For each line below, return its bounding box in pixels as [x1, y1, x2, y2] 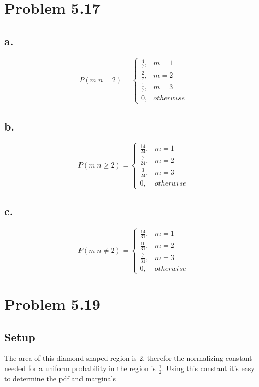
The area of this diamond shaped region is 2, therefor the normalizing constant [4, 353, 252, 363]
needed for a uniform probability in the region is [4, 363, 156, 374]
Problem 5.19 [4, 293, 101, 315]
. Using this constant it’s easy [162, 363, 255, 374]
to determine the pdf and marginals [4, 373, 116, 383]
